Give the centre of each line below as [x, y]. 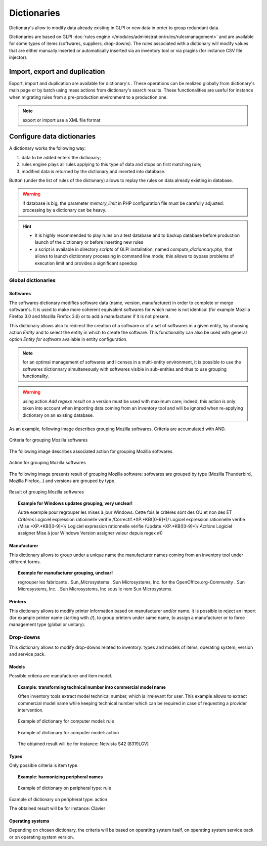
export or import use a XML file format [62, 120]
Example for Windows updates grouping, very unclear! [75, 503]
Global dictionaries [32, 280]
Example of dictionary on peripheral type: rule [65, 788]
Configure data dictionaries [52, 137]
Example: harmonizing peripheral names [61, 777]
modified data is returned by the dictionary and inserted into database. [93, 171]
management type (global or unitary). [47, 624]
